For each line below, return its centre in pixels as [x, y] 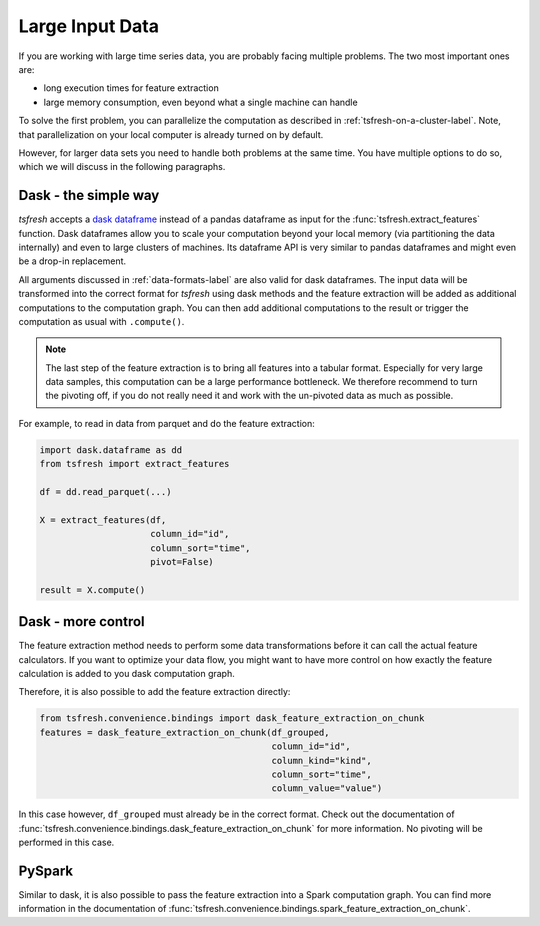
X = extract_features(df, [103, 519]
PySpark [46, 870]
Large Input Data [89, 26]
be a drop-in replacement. [72, 261]
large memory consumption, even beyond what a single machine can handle [201, 102]
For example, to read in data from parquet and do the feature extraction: [166, 423]
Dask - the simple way [89, 195]
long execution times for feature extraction [131, 88]
